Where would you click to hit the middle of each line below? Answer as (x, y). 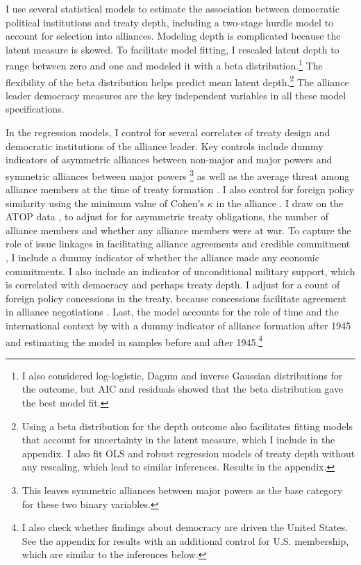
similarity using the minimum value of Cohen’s (105, 203)
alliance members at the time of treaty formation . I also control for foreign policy (180, 189)
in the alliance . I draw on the (280, 203)
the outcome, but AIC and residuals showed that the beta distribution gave (183, 389)
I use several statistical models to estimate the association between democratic (173, 8)
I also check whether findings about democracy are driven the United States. (185, 527)
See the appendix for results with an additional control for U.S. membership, (185, 540)
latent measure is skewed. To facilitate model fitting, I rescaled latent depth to (173, 49)
